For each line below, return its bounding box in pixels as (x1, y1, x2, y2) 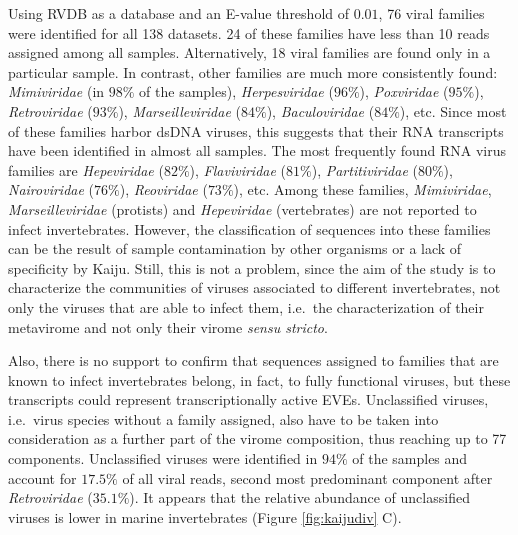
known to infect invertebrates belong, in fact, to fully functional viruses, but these (8, 369, 511, 390)
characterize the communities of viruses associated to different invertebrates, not (8, 277, 501, 298)
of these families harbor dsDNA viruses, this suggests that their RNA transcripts (8, 120, 504, 141)
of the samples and (352, 448, 468, 469)
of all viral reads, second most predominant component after (122, 467, 493, 488)
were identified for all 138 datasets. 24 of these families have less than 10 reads (8, 22, 490, 43)
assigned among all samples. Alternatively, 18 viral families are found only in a (8, 42, 491, 63)
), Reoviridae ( (119, 179, 208, 200)
